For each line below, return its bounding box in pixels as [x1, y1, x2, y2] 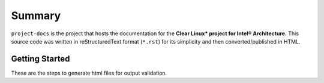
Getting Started [11, 54, 70, 64]
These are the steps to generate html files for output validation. [11, 69, 167, 76]
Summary [11, 9, 61, 22]
